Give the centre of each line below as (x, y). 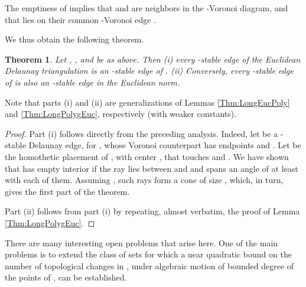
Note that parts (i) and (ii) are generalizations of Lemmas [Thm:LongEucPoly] (147, 102)
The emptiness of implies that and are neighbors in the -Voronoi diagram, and (147, 8)
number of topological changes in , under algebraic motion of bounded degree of (149, 265)
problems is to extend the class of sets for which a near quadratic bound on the (148, 254)
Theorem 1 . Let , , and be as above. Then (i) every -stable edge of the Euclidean (153, 59)
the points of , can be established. (66, 277)
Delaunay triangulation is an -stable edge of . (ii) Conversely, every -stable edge (149, 71)
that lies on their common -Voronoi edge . (81, 19)
